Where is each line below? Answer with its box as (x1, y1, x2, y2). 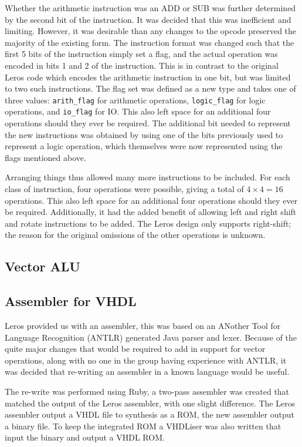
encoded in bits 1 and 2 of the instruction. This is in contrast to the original (5, 59, 279, 71)
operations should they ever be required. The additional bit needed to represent (5, 117, 291, 129)
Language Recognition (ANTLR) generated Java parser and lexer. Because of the (5, 331, 297, 343)
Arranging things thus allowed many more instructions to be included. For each (5, 171, 290, 183)
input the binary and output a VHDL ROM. (5, 431, 165, 443)
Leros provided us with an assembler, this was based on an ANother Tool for (5, 319, 281, 331)
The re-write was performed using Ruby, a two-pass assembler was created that (5, 385, 290, 397)
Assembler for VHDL (5, 292, 137, 310)
